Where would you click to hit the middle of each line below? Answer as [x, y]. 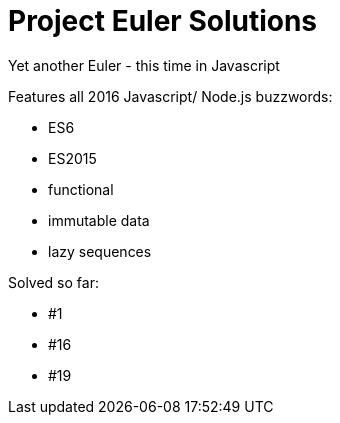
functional [81, 189]
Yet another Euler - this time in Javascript [144, 65]
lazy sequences [100, 251]
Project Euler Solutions [163, 21]
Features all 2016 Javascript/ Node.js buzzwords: [170, 96]
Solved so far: [53, 282]
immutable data [99, 220]
